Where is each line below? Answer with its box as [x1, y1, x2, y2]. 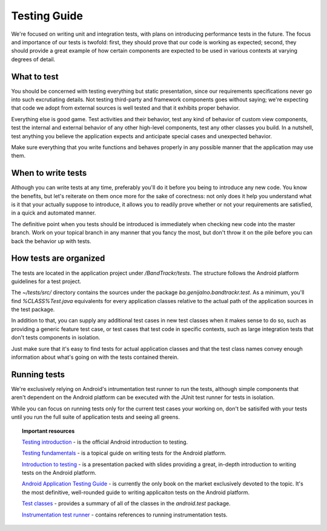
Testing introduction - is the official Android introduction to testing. [22, 438, 188, 446]
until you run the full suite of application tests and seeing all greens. [11, 413, 180, 421]
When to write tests [11, 168, 87, 178]
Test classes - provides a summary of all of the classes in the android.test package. [22, 500, 231, 507]
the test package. [11, 306, 55, 313]
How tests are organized [11, 253, 105, 264]
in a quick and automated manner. [11, 209, 96, 216]
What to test [11, 72, 59, 82]
